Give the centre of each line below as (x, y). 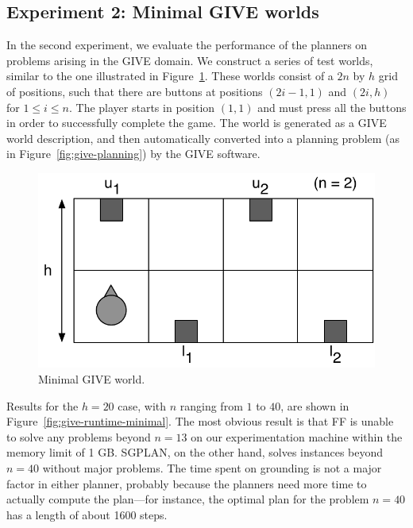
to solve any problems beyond (79, 436)
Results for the (42, 405)
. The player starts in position (142, 107)
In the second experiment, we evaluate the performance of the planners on (187, 45)
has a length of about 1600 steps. (87, 514)
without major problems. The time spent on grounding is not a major (212, 468)
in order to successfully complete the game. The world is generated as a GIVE (197, 123)
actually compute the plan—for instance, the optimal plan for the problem (188, 499)
